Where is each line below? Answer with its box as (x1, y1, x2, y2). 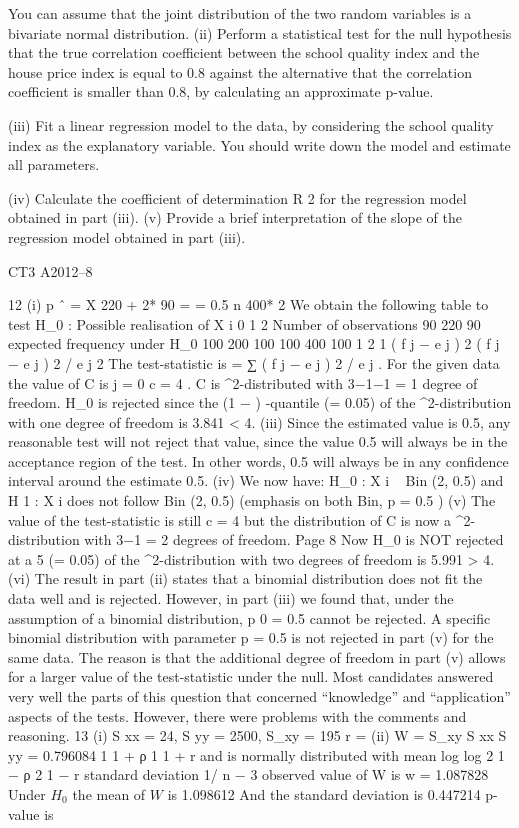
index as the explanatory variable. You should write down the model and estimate (8, 134, 511, 155)
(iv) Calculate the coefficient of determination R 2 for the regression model (8, 187, 467, 208)
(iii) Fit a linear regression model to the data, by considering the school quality (8, 114, 494, 135)
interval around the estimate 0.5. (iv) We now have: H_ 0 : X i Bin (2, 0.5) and (8, 470, 504, 491)
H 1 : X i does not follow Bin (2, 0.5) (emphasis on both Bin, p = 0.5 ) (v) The (8, 490, 496, 511)
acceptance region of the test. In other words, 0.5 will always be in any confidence (8, 450, 509, 471)
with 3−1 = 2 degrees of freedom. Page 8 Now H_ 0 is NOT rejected (84, 529, 504, 550)
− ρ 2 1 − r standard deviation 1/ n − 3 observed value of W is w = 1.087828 (8, 764, 489, 785)
